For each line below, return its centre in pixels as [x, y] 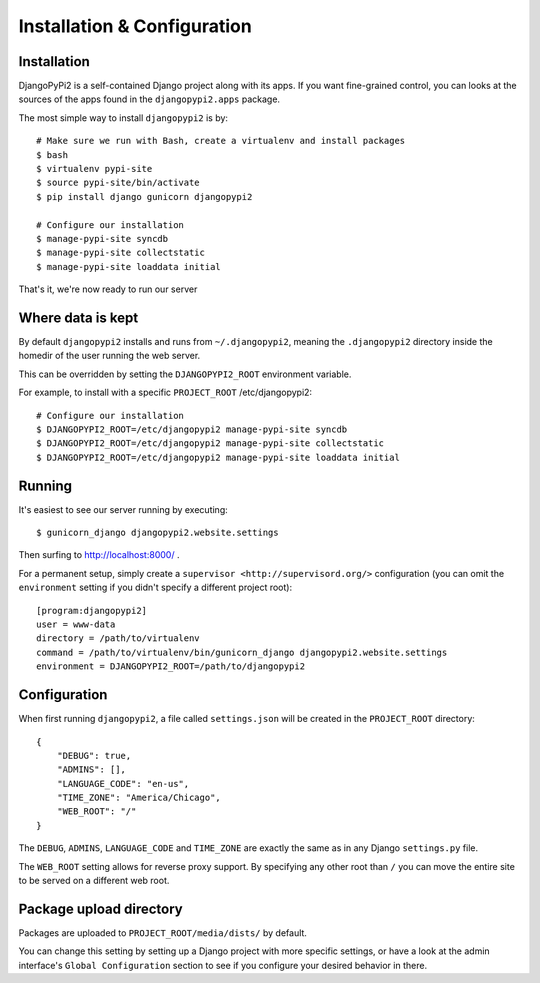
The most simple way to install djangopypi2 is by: [123, 117]
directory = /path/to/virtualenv [118, 638]
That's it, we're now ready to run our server [108, 289]
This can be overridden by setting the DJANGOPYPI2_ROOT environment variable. [185, 374]
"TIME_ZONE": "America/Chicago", [139, 798]
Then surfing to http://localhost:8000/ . [99, 555]
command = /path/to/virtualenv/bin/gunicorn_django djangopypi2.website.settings [242, 652]
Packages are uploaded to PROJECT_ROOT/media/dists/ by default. [162, 932]
